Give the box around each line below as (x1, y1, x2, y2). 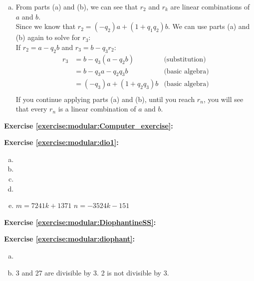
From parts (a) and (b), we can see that (15, 1, 138, 11)
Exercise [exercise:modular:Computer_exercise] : (4, 120, 173, 130)
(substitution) (164, 55, 206, 63)
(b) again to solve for (15, 32, 80, 42)
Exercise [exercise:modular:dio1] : (4, 137, 119, 147)
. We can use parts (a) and (168, 21, 250, 31)
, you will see (203, 93, 244, 104)
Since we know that (15, 21, 76, 31)
